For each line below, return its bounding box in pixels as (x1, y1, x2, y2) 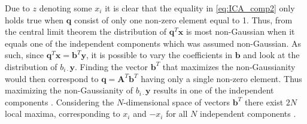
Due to (5, 2, 30, 14)
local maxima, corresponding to (5, 107, 120, 120)
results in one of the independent (153, 84, 274, 96)
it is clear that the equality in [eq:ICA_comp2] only (105, 2, 295, 14)
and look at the (243, 49, 300, 61)
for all (166, 107, 188, 120)
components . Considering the (5, 95, 114, 108)
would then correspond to (5, 72, 99, 84)
